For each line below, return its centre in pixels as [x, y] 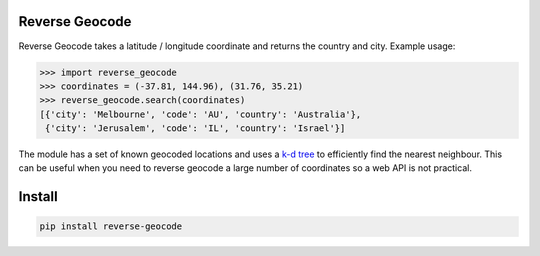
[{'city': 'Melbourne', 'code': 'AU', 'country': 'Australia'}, [200, 114]
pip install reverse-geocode [111, 226]
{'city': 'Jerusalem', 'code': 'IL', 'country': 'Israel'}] [195, 128]
